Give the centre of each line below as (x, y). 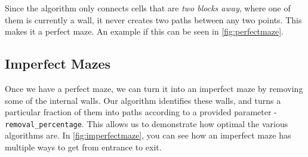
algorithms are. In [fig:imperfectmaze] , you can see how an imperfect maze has (148, 135)
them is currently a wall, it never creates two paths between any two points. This (153, 19)
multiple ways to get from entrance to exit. (83, 147)
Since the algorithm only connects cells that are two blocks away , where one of (148, 8)
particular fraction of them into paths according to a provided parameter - (141, 112)
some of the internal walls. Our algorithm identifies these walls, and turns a (143, 100)
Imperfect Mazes (58, 64)
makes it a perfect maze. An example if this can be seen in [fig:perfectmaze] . (144, 31)
